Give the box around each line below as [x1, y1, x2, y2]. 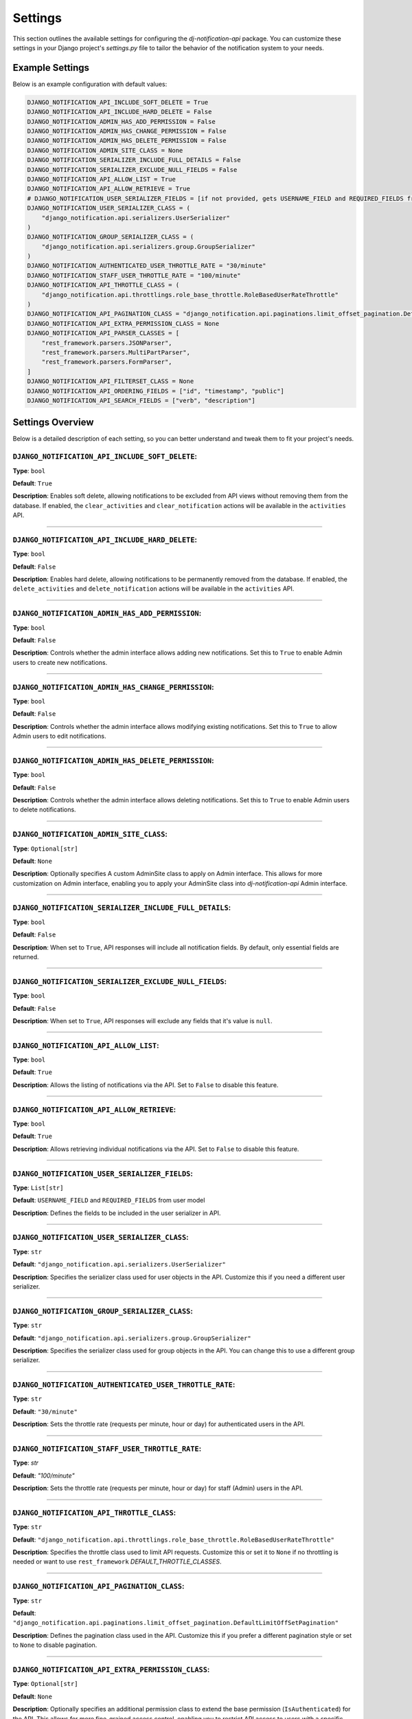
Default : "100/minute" [12, 1471, 75, 1480]
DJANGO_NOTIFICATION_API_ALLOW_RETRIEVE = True [27, 185, 190, 193]
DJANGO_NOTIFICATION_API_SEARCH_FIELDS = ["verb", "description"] [27, 396, 255, 404]
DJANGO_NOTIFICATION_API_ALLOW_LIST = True [27, 175, 176, 183]
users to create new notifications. [12, 658, 108, 666]
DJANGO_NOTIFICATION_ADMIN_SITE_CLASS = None [27, 146, 183, 154]
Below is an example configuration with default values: [12, 80, 168, 88]
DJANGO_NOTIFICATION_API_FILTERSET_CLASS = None [27, 377, 194, 385]
